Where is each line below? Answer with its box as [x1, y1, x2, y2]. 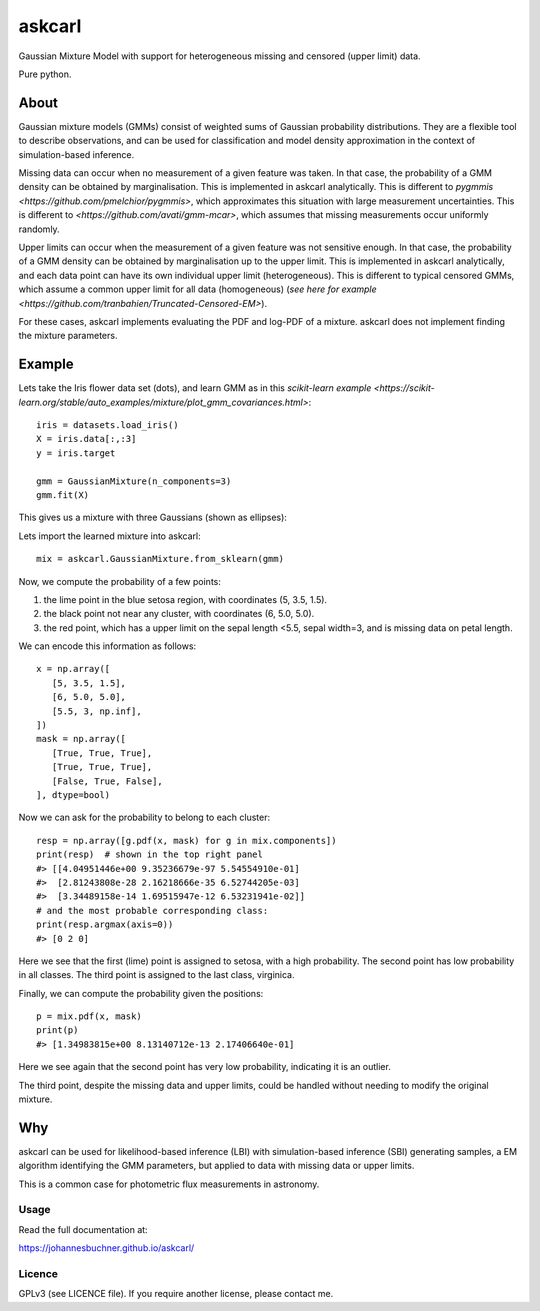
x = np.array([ [36, 663, 111, 675]
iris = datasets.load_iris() [36, 420, 179, 430]
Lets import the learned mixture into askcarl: [18, 530, 201, 542]
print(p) [36, 1025, 79, 1036]
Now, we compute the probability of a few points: [18, 575, 222, 587]
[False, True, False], [51, 775, 164, 787]
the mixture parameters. [18, 330, 118, 342]
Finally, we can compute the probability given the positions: [18, 987, 264, 999]
